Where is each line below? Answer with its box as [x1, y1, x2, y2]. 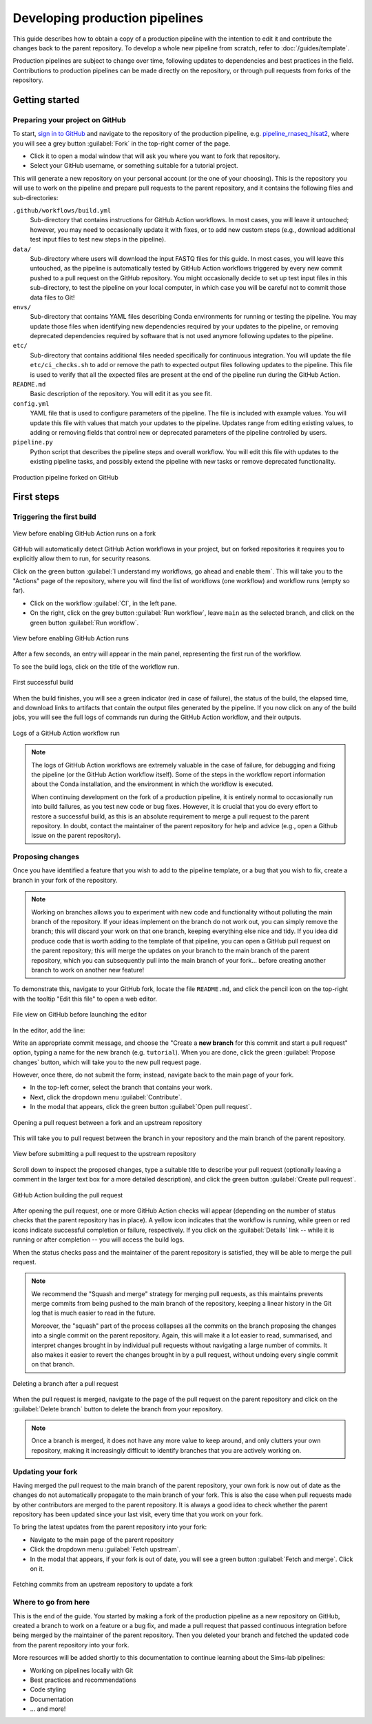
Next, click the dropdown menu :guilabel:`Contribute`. [30, 1093, 183, 1101]
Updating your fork [12, 1467, 78, 1476]
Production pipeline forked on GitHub [12, 473, 118, 481]
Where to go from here [12, 1598, 90, 1607]
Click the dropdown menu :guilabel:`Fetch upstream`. [30, 1545, 181, 1554]
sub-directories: [12, 193, 59, 202]
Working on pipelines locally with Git [30, 1666, 134, 1674]
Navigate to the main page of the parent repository [30, 1536, 174, 1544]
